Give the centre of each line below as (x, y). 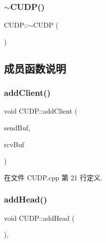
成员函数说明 (35, 68)
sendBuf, (17, 127)
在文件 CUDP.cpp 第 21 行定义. (53, 177)
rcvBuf (14, 144)
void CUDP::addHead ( (39, 218)
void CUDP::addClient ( (41, 111)
